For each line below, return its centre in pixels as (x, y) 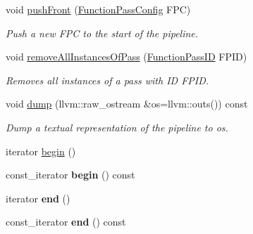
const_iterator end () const (66, 222)
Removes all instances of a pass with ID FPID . (107, 80)
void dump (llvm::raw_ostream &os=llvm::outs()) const (127, 104)
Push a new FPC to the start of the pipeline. (102, 33)
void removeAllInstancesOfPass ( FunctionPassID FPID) (126, 57)
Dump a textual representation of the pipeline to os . (117, 127)
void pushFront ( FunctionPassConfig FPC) (98, 9)
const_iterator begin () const (70, 175)
